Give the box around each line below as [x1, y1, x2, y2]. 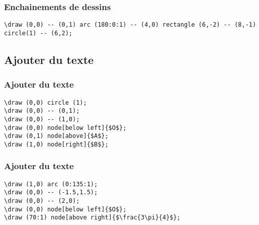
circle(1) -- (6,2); [4, 29, 73, 37]
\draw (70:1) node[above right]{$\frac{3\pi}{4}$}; [4, 214, 181, 221]
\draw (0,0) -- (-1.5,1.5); [4, 189, 98, 196]
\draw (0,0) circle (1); [4, 99, 87, 106]
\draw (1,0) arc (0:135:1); [4, 180, 98, 188]
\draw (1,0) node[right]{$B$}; [4, 140, 109, 148]
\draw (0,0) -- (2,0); [4, 197, 80, 204]
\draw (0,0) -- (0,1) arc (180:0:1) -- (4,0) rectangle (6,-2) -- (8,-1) [4, 21, 256, 29]
